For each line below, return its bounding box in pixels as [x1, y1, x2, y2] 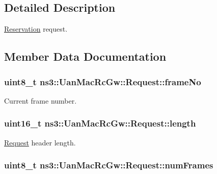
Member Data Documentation [4, 48, 167, 64]
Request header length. [4, 137, 76, 147]
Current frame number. [4, 95, 77, 106]
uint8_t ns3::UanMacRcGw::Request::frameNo [4, 75, 201, 88]
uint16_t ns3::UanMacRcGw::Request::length [4, 117, 196, 130]
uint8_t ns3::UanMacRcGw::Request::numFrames [4, 159, 213, 171]
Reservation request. [4, 23, 68, 34]
